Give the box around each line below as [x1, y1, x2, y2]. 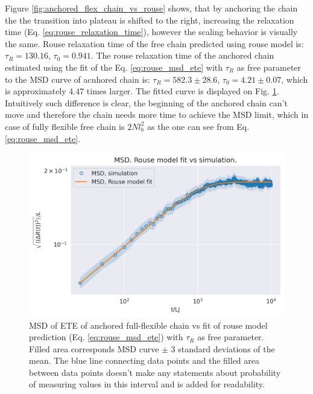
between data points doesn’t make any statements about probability [29, 366, 281, 378]
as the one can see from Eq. [147, 120, 250, 132]
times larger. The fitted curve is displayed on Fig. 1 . [86, 85, 279, 97]
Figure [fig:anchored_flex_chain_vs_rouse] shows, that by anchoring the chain [5, 2, 298, 14]
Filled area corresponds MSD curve [29, 342, 159, 355]
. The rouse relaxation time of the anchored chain [90, 49, 274, 62]
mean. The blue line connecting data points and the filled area [29, 354, 260, 367]
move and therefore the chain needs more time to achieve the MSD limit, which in [5, 108, 309, 121]
